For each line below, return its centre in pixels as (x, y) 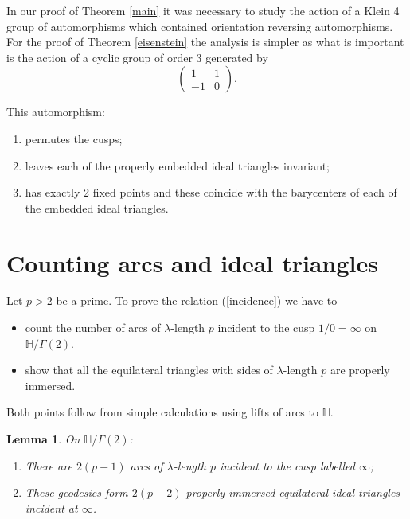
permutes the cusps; (74, 138)
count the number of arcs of (93, 328)
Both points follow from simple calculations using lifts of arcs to (162, 412)
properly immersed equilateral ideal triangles (293, 492)
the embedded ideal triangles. (97, 207)
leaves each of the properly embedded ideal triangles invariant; (177, 165)
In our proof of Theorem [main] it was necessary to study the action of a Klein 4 (203, 10)
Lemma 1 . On (43, 439)
